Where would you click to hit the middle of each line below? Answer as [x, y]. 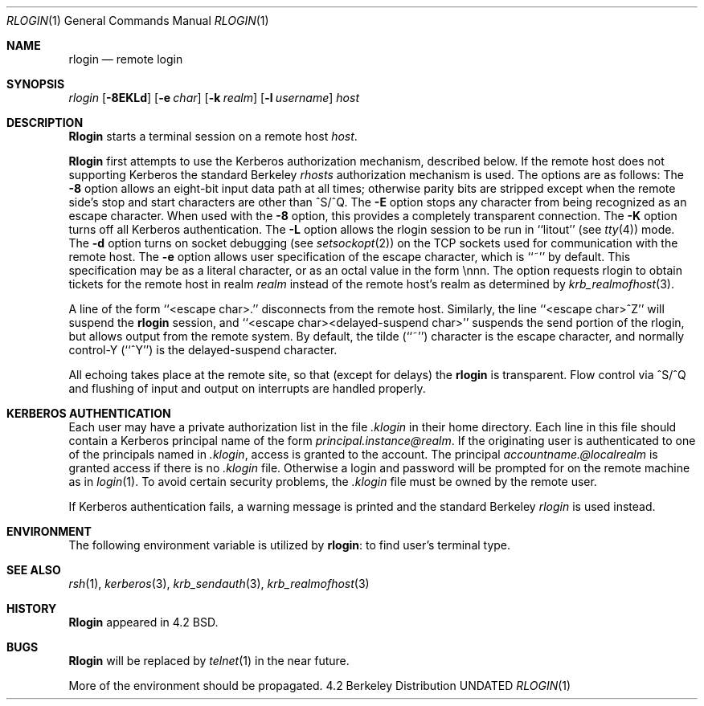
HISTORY [32, 608]
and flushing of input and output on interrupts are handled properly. [247, 388]
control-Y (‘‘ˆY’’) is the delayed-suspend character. [203, 350]
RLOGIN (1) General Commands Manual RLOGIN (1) [138, 20]
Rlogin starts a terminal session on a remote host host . [213, 136]
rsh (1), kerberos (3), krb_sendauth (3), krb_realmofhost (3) [219, 584]
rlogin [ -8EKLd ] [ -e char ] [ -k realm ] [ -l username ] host [214, 98]
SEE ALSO [34, 570]
